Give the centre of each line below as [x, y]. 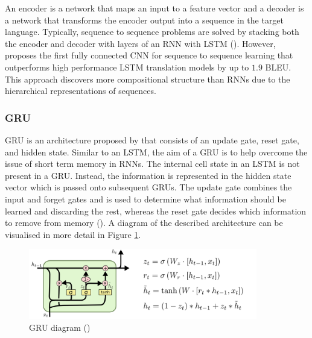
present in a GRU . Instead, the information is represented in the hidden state [148, 175]
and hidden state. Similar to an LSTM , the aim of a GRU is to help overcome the [156, 152]
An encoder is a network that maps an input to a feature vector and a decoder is [154, 8]
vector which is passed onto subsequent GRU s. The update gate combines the [148, 187]
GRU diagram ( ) [60, 327]
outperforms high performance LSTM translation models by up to [127, 67]
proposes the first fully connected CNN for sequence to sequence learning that [149, 55]
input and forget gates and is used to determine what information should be [145, 199]
